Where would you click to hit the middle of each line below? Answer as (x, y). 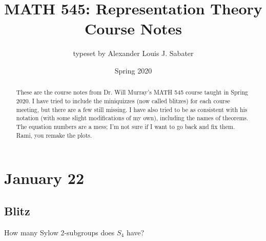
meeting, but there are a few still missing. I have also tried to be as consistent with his (132, 109)
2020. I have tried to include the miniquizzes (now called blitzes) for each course (123, 100)
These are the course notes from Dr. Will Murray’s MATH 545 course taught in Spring (132, 92)
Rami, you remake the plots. (54, 135)
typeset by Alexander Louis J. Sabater (133, 53)
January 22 (44, 178)
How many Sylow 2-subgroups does (59, 232)
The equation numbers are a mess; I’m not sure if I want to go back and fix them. (126, 126)
